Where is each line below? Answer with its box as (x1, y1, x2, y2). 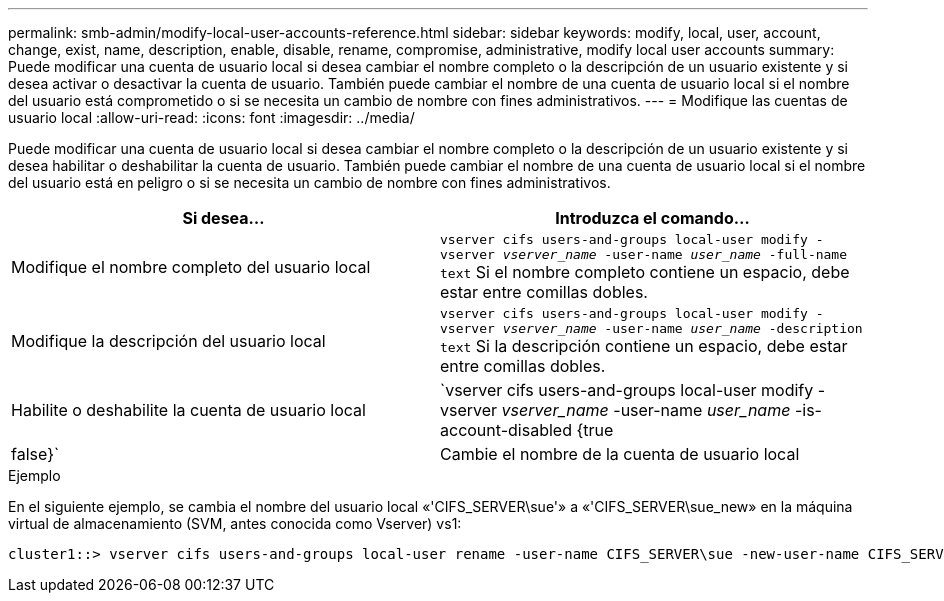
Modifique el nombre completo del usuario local (11, 257, 371, 277)
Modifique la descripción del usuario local (11, 331, 326, 351)
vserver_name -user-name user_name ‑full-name (502, 247, 848, 262)
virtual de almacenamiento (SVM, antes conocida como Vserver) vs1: (8, 515, 462, 532)
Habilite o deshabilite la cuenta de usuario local (11, 400, 366, 420)
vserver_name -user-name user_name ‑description (502, 321, 863, 336)
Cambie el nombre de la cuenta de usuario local (440, 444, 800, 464)
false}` (11, 444, 60, 464)
